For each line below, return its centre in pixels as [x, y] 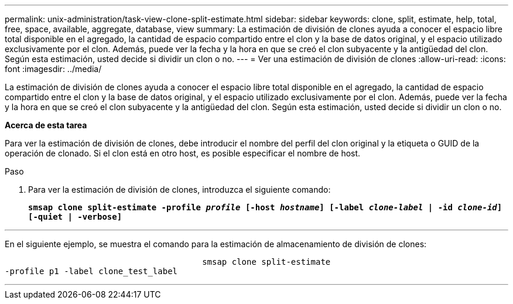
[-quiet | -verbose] [75, 217]
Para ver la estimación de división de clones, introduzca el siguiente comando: [179, 189]
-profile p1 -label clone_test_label [91, 271]
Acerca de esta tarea [46, 125]
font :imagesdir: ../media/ [53, 69]
